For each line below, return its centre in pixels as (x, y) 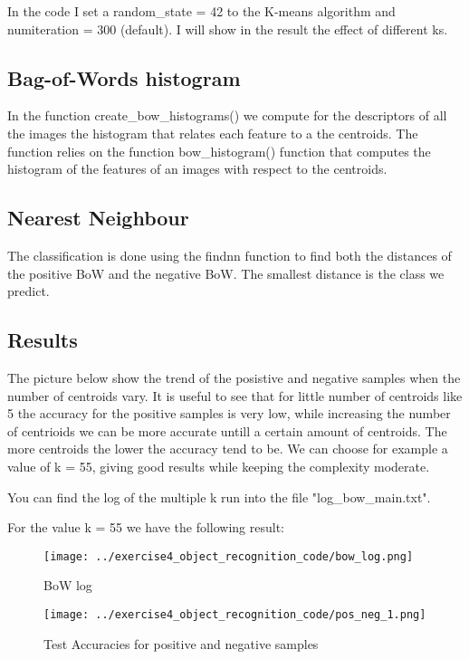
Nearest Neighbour (98, 218)
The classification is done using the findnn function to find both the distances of (230, 255)
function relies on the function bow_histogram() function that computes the (219, 151)
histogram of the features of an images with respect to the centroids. (197, 169)
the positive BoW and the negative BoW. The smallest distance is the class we (226, 273)
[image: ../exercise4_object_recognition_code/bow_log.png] (229, 556)
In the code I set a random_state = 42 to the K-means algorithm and (201, 11)
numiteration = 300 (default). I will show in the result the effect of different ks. (228, 29)
